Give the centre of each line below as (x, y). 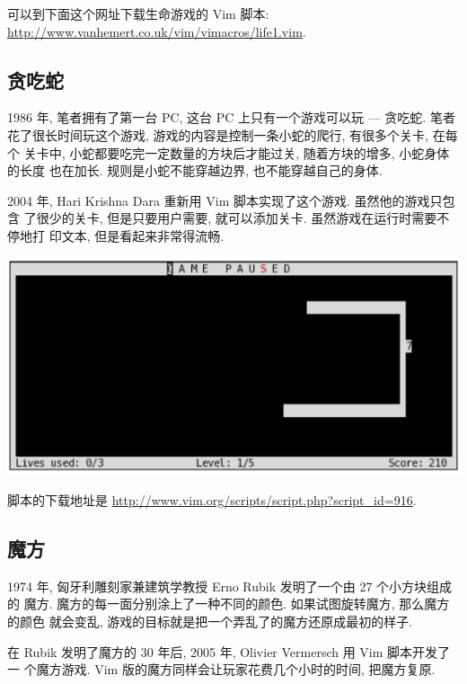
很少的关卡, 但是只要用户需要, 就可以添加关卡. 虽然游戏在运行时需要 (237, 218)
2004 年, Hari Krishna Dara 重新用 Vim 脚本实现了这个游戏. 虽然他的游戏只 (225, 200)
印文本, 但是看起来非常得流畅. (137, 235)
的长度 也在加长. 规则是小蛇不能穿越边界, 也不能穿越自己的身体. (195, 170)
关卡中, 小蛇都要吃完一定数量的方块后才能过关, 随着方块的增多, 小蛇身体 (237, 152)
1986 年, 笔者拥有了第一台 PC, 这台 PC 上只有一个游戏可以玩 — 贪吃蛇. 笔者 (231, 117)
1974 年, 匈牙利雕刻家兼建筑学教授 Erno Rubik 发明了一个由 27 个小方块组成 (230, 586)
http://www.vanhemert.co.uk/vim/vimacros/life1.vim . (157, 31)
